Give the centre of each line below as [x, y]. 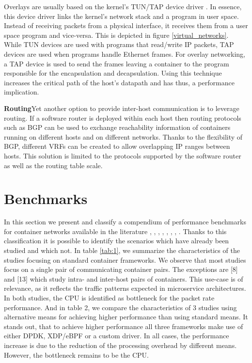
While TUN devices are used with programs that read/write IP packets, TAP [119, 44]
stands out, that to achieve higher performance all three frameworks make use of [124, 326]
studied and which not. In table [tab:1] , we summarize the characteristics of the [122, 250]
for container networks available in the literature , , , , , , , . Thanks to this [115, 231]
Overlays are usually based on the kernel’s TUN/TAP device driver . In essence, [123, 6]
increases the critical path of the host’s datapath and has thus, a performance [119, 82]
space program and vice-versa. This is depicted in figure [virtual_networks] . [116, 35]
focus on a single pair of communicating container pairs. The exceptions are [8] [121, 269]
